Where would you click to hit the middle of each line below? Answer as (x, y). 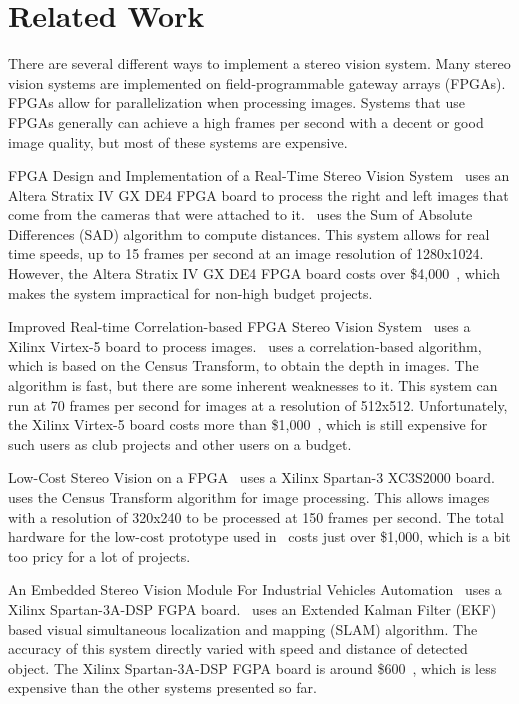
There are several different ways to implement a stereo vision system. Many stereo (259, 63)
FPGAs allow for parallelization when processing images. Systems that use (236, 102)
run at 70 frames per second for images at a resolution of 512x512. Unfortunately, (258, 404)
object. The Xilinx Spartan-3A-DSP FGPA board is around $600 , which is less (252, 667)
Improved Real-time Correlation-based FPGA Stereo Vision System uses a (239, 326)
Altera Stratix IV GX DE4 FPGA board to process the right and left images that (258, 194)
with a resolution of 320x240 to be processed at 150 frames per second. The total (256, 516)
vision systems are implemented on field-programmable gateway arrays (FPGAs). (257, 82)
